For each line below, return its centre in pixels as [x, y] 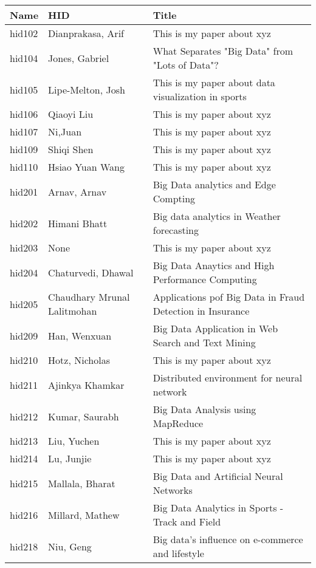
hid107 [24, 132]
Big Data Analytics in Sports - [218, 508]
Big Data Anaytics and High [214, 265]
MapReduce [178, 423]
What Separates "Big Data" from [223, 51]
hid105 [24, 89]
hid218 [24, 546]
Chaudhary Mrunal [89, 297]
